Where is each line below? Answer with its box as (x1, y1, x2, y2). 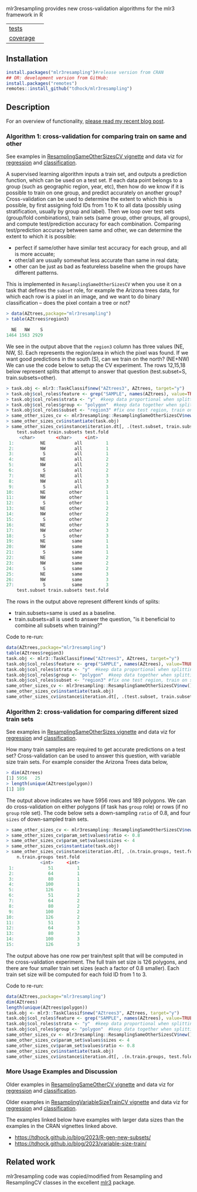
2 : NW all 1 (8, 446, 109, 452)
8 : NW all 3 (8, 478, 109, 484)
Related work (6, 1157, 56, 1167)
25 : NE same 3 (6, 571, 109, 577)
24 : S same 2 (6, 565, 109, 571)
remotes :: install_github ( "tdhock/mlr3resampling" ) (6, 86, 133, 92)
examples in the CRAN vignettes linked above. (6, 1122, 118, 1129)
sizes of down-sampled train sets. (6, 816, 89, 823)
